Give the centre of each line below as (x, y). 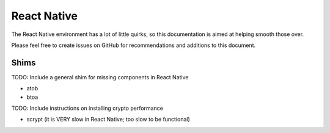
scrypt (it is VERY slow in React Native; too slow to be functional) (108, 120)
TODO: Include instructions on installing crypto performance (87, 108)
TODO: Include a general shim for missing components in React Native (100, 77)
